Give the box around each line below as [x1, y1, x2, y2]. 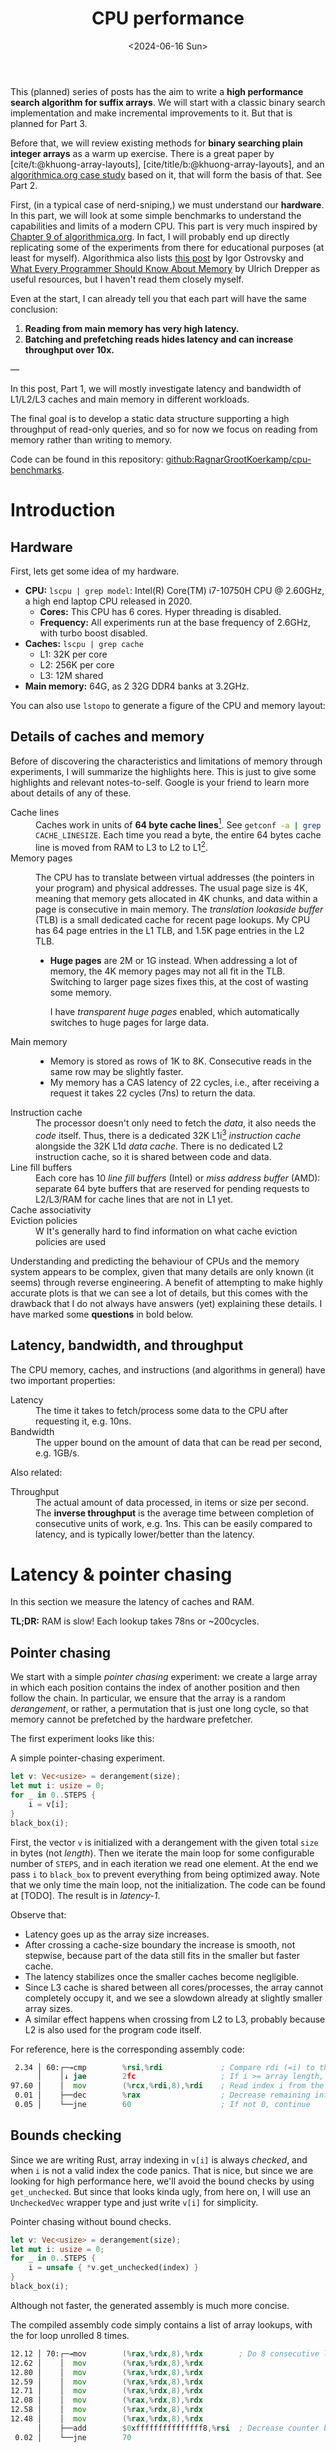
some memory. [49, 987, 112, 999]
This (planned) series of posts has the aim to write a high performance [10, 85, 304, 97]
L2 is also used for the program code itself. [24, 2023, 202, 2036]
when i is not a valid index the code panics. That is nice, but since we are [10, 2164, 314, 2176]
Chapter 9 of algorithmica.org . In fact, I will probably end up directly [10, 230, 290, 242]
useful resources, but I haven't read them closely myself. [10, 273, 245, 285]
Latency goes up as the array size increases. [24, 1928, 210, 1940]
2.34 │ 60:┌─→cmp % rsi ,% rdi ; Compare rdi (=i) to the [14, 2062, 333, 2072]
